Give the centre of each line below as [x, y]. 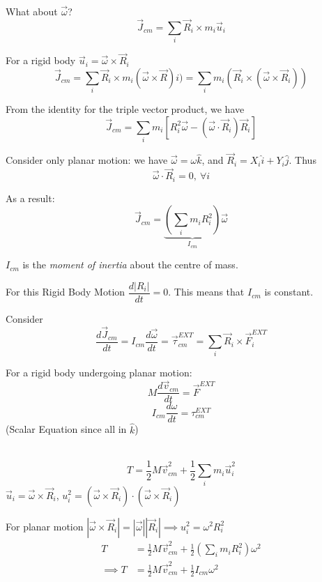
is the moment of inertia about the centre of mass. [130, 265]
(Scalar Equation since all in [66, 429]
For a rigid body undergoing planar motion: [99, 373]
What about [32, 11]
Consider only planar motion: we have [87, 160]
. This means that [206, 292]
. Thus [302, 160]
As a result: [30, 198]
